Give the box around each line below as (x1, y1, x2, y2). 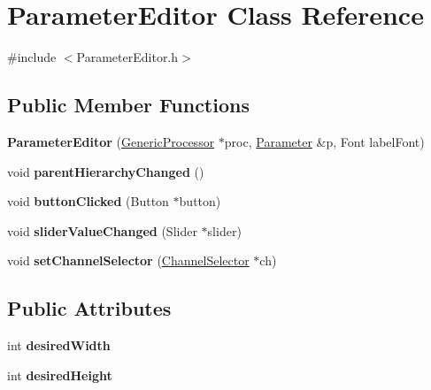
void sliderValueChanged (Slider (7, 221, 197, 240)
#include (7, 48, 57, 66)
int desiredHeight (7, 365, 112, 384)
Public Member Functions (7, 91, 250, 119)
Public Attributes (7, 294, 172, 322)
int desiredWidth (7, 336, 111, 355)
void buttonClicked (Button (7, 192, 169, 210)
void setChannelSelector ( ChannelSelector (7, 251, 250, 270)
